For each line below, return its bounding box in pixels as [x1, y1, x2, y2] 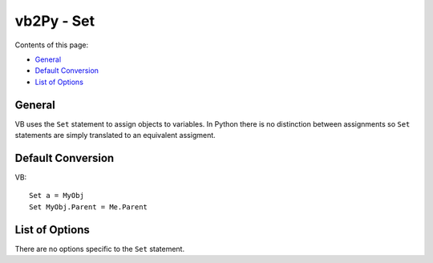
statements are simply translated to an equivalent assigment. [14, 131, 216, 140]
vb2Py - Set [14, 12, 95, 30]
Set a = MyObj [29, 191, 84, 200]
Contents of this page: [14, 40, 88, 50]
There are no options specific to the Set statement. [14, 244, 184, 253]
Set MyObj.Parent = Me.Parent [29, 202, 148, 212]
